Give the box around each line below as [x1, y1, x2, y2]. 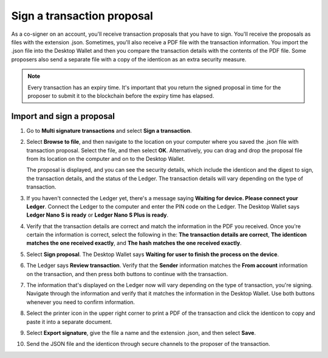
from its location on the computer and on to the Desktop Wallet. [26, 155, 185, 162]
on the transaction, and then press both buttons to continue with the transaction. [26, 270, 228, 277]
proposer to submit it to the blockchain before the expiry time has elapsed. [27, 92, 214, 100]
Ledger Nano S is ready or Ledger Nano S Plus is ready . [26, 211, 169, 218]
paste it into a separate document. [26, 318, 112, 325]
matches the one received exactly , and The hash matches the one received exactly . [26, 240, 242, 247]
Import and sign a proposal [11, 111, 115, 121]
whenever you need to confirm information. [26, 298, 135, 306]
